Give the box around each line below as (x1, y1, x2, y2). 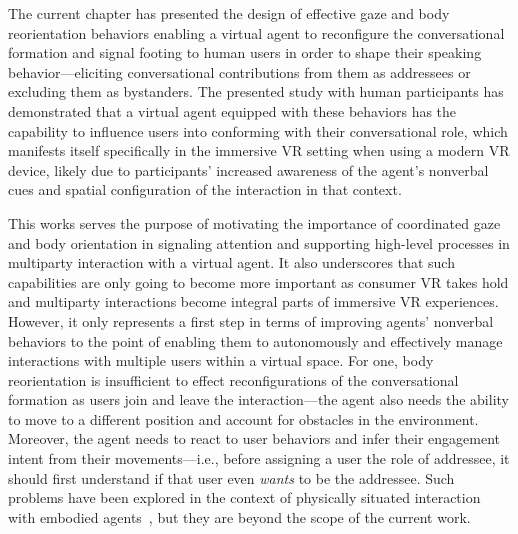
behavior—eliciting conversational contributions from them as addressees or (8, 61, 471, 82)
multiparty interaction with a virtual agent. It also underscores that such (8, 252, 455, 273)
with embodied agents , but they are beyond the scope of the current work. (8, 506, 471, 527)
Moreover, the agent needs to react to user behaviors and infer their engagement (8, 428, 501, 449)
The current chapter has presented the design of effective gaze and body (8, 3, 450, 23)
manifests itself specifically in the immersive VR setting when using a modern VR (8, 140, 510, 161)
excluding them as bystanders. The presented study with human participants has (8, 81, 504, 102)
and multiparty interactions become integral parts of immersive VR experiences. (8, 291, 499, 312)
